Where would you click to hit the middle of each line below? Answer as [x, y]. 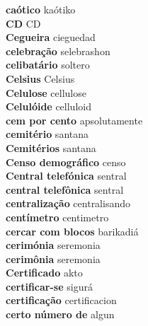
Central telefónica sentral [66, 176]
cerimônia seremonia [53, 258]
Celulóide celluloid [49, 106]
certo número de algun [60, 314]
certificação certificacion [61, 300]
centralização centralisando [68, 203]
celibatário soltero [48, 65]
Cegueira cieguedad [51, 37]
